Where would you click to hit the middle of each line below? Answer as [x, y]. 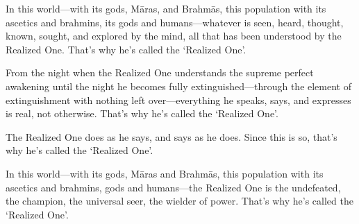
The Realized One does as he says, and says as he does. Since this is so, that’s [172, 136]
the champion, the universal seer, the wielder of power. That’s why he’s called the [179, 201]
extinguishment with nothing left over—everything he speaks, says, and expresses [178, 100]
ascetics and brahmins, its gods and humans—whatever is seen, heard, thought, [175, 22]
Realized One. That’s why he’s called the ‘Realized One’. [126, 49]
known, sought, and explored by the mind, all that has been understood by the [174, 36]
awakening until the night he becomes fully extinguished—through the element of [178, 86]
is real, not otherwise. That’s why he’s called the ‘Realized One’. [142, 113]
